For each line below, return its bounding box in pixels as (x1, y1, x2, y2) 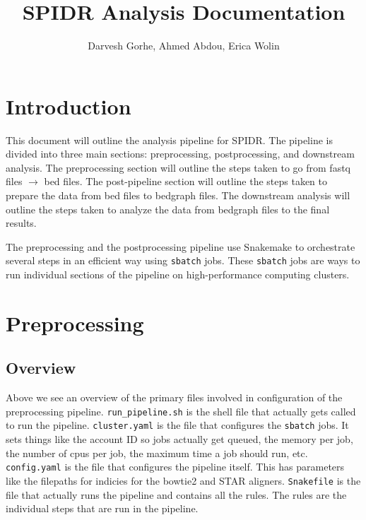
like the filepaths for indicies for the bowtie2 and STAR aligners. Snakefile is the (6, 473, 361, 487)
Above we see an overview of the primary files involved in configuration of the (6, 390, 343, 405)
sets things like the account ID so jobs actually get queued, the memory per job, (6, 432, 353, 447)
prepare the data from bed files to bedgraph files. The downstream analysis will (6, 188, 350, 203)
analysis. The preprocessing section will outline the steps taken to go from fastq (6, 160, 350, 175)
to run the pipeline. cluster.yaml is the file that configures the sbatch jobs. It (6, 418, 349, 432)
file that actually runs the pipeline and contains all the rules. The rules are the (6, 487, 347, 502)
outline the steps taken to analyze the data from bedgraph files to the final (6, 201, 330, 216)
